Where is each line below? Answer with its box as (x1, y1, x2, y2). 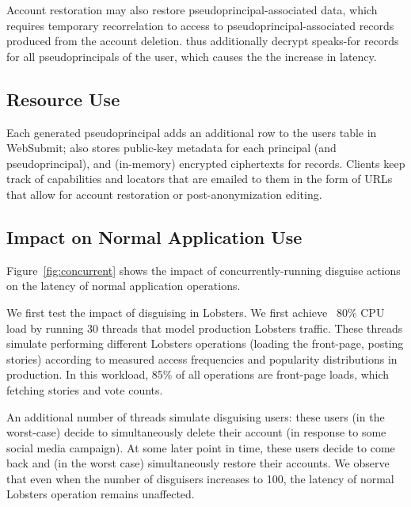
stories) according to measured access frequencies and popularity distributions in (6, 350, 398, 367)
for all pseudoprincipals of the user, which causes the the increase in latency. (6, 48, 377, 64)
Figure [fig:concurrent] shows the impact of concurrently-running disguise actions (6, 261, 401, 278)
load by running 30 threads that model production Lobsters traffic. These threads (6, 319, 403, 336)
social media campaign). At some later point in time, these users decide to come (6, 439, 395, 456)
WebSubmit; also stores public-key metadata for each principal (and (6, 139, 337, 156)
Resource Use (6, 86, 120, 111)
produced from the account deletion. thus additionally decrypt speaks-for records (6, 32, 399, 49)
